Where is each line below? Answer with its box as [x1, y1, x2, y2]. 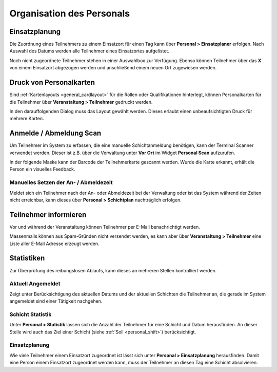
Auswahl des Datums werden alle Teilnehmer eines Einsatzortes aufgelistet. [9, 48, 169, 54]
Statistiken [9, 254, 45, 263]
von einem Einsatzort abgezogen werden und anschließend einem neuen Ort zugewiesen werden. [9, 65, 217, 71]
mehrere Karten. [9, 116, 44, 122]
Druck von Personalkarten [9, 78, 95, 87]
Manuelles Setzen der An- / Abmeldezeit [9, 179, 113, 186]
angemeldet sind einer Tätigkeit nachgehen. [9, 298, 103, 304]
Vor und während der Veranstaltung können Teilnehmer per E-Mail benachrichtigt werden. [9, 224, 200, 230]
